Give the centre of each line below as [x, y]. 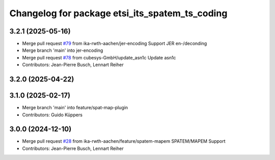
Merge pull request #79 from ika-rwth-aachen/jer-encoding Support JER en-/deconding [115, 44]
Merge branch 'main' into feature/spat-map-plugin [75, 108]
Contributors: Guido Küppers [52, 115]
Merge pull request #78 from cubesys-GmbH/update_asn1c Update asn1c [99, 57]
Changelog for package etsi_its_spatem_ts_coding [118, 13]
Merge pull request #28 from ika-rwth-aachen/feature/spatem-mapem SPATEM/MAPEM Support [124, 141]
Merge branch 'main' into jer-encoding [63, 50]
